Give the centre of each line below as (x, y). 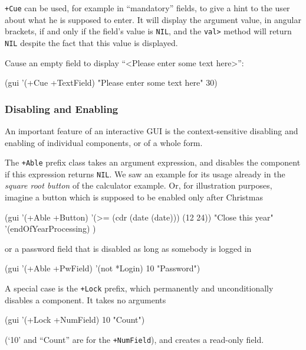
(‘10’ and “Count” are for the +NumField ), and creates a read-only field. (134, 339)
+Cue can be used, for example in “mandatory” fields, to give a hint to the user (147, 8)
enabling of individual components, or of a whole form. (104, 142)
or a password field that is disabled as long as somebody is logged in (128, 248)
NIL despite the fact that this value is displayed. (91, 42)
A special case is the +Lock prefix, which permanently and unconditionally (139, 288)
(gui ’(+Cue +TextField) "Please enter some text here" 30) (111, 82)
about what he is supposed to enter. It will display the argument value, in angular (153, 19)
